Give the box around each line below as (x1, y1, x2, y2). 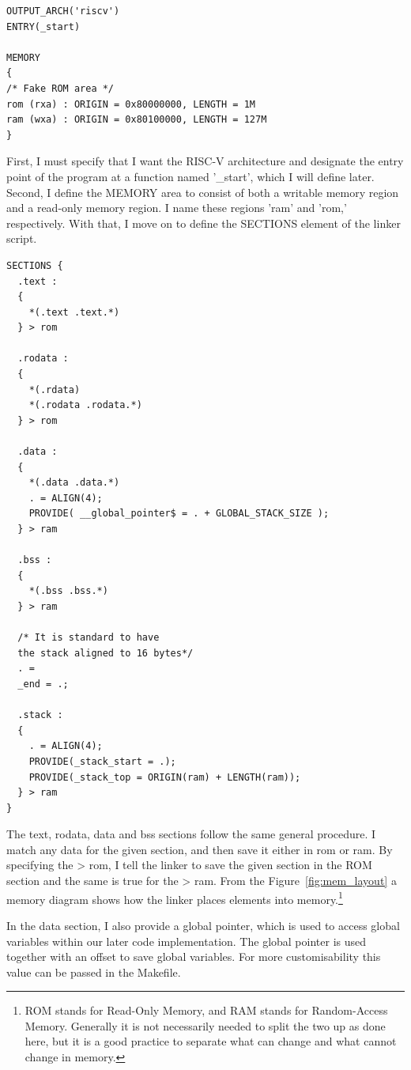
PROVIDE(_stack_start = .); (28, 755, 176, 767)
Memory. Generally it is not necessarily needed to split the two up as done (25, 1017, 386, 1034)
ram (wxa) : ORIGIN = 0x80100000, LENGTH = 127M (6, 114, 267, 126)
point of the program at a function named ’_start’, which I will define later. (6, 168, 375, 184)
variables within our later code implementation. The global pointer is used (6, 932, 367, 949)
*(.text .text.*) (28, 306, 120, 318)
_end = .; (17, 678, 69, 690)
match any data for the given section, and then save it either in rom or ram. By (6, 841, 393, 857)
